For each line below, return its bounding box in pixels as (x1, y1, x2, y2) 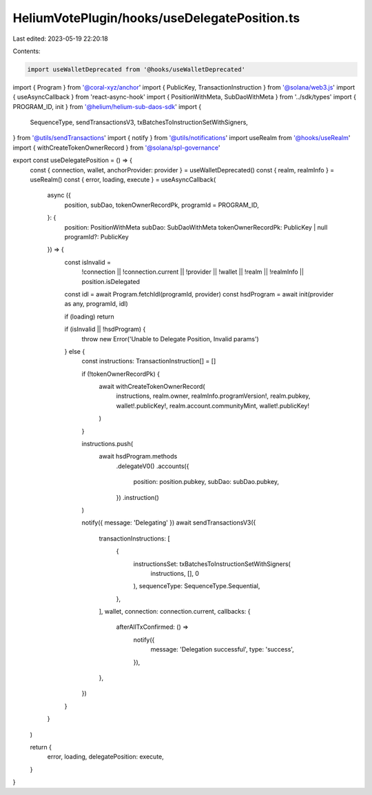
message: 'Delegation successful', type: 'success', (150, 645, 294, 654)
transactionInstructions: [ (99, 534, 170, 543)
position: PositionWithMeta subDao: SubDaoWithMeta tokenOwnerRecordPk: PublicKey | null (64, 223, 328, 231)
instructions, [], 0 (150, 569, 200, 577)
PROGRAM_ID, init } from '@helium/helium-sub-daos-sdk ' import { (12, 102, 202, 110)
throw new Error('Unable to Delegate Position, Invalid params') (81, 334, 260, 343)
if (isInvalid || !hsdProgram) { (64, 325, 146, 334)
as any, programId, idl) (64, 300, 129, 308)
